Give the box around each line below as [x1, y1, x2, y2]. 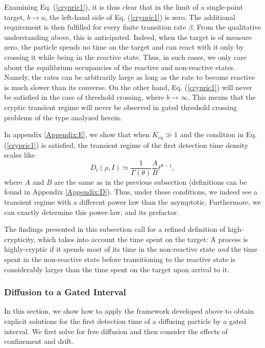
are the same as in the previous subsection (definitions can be [54, 176, 247, 187]
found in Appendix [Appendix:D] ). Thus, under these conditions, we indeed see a [4, 186, 258, 197]
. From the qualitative [192, 21, 261, 32]
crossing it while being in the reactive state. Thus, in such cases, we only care [4, 51, 247, 62]
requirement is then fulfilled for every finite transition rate [4, 21, 186, 32]
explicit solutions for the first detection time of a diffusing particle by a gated [4, 315, 247, 326]
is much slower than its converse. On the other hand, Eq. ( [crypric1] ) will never [4, 81, 252, 92]
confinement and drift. [4, 336, 74, 346]
